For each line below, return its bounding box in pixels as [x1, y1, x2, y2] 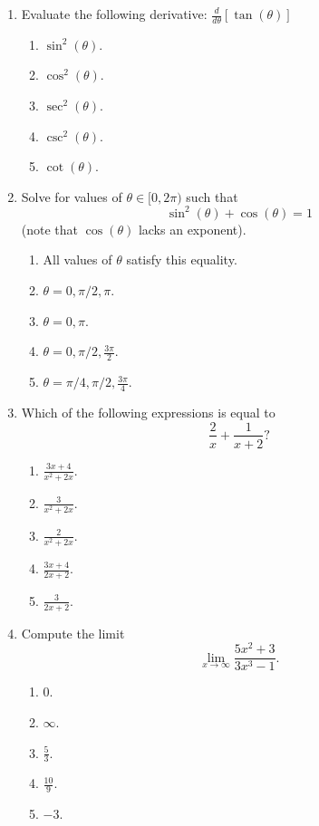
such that [186, 187, 238, 206]
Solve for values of [21, 187, 122, 206]
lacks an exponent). [138, 219, 246, 238]
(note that [21, 219, 79, 238]
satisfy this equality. [126, 250, 237, 269]
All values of [43, 250, 112, 269]
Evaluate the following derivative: [21, 5, 208, 23]
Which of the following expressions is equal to [21, 402, 275, 421]
